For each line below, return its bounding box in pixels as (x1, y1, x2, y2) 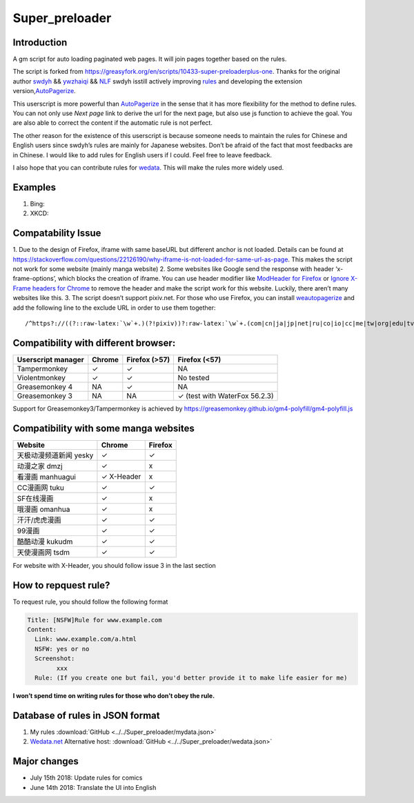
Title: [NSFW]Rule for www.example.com (27, 616, 162, 624)
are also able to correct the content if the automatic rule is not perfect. (12, 119, 213, 127)
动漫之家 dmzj (17, 461, 63, 470)
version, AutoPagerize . (12, 87, 76, 95)
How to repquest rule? (12, 579, 110, 591)
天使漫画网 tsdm (17, 547, 70, 557)
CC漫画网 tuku (17, 483, 65, 493)
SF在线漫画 (17, 493, 54, 503)
